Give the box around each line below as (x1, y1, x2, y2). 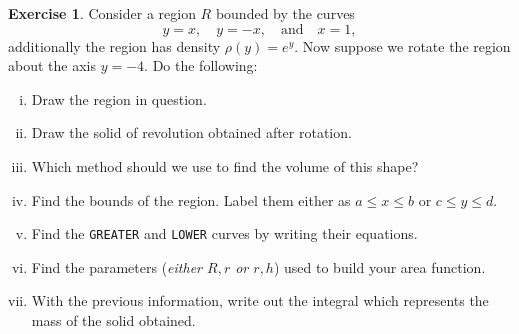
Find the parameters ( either (31, 256, 202, 277)
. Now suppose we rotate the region (294, 35, 511, 56)
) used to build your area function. (273, 256, 486, 277)
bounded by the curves (215, 3, 355, 23)
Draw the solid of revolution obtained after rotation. (31, 122, 352, 143)
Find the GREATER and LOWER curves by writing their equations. (31, 223, 418, 244)
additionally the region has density (8, 35, 221, 56)
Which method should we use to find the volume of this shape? (31, 155, 419, 176)
